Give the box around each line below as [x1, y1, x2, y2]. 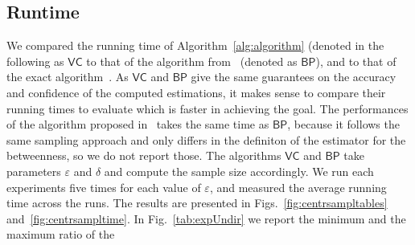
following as [6, 52, 64, 69]
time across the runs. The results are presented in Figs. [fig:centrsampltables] [6, 194, 388, 211]
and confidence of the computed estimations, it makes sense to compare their [6, 84, 386, 100]
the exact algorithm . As [6, 68, 129, 85]
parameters [6, 162, 61, 179]
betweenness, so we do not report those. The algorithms [6, 147, 281, 164]
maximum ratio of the [6, 226, 115, 243]
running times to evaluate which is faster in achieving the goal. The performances [6, 100, 409, 116]
